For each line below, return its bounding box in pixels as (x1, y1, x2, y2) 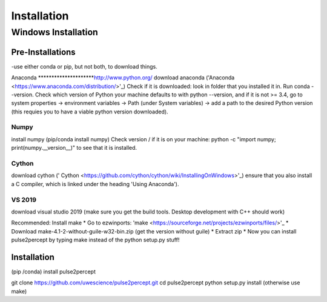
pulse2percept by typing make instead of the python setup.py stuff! (11, 237, 180, 244)
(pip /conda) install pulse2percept (11, 267, 96, 275)
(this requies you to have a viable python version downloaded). (11, 108, 169, 115)
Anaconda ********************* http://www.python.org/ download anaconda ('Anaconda (11, 74, 235, 81)
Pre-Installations (11, 47, 76, 57)
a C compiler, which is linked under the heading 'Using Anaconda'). (11, 180, 179, 187)
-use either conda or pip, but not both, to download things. (11, 62, 157, 70)
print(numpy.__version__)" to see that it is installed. (11, 144, 137, 152)
